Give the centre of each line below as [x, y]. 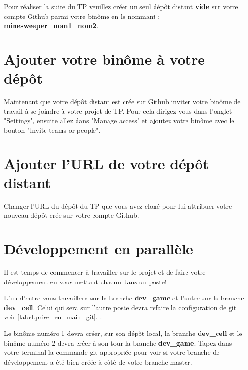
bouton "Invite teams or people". [52, 130]
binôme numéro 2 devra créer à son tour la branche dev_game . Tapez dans [118, 343]
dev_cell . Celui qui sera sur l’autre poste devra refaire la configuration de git [120, 307]
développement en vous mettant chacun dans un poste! [85, 281]
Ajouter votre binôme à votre [105, 59]
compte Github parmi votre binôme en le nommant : [82, 16]
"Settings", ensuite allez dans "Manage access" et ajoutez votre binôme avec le [119, 120]
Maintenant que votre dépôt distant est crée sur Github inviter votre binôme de [122, 101]
